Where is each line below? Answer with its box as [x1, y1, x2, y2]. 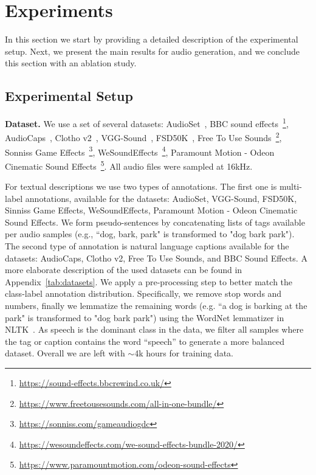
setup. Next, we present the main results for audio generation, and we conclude [5, 44, 300, 57]
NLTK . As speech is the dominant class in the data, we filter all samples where [5, 323, 304, 336]
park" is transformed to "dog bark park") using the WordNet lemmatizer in [5, 311, 284, 324]
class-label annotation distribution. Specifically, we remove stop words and [5, 287, 282, 300]
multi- [279, 180, 302, 193]
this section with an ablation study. [5, 57, 137, 69]
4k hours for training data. [134, 347, 233, 359]
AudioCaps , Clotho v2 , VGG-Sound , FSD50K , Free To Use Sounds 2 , [5, 130, 282, 144]
